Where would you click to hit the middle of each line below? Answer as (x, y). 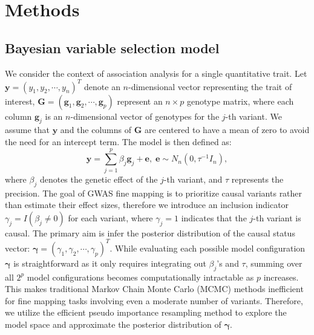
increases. (281, 277)
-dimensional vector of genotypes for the (145, 116)
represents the (257, 179)
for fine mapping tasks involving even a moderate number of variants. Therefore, (154, 300)
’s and (228, 263)
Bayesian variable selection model (112, 47)
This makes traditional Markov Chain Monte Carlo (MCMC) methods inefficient (154, 289)
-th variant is (277, 217)
